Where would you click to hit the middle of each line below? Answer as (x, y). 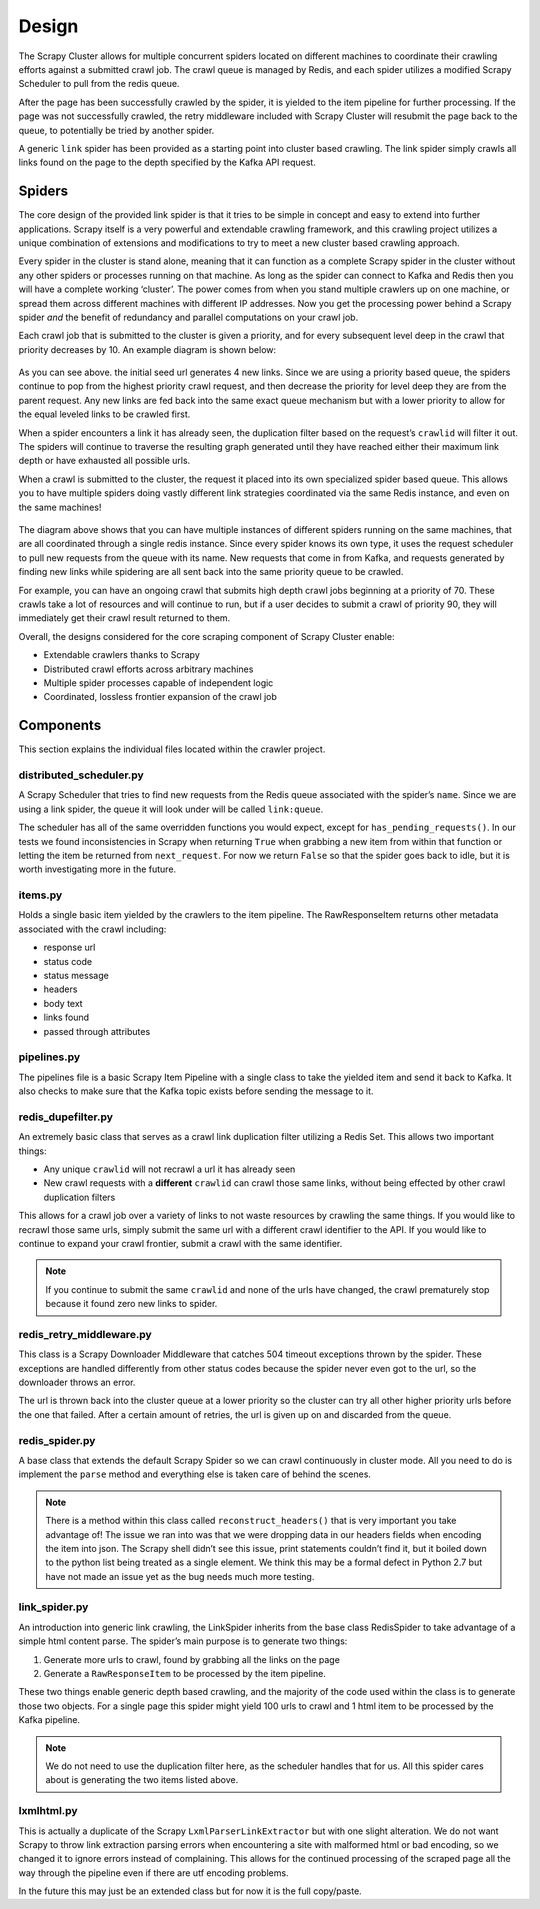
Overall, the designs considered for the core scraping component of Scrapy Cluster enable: (206, 636)
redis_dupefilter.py (66, 1117)
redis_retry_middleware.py (85, 1334)
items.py (40, 895)
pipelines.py (49, 1057)
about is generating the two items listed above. (142, 1780)
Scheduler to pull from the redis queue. (99, 84)
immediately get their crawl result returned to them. (124, 618)
